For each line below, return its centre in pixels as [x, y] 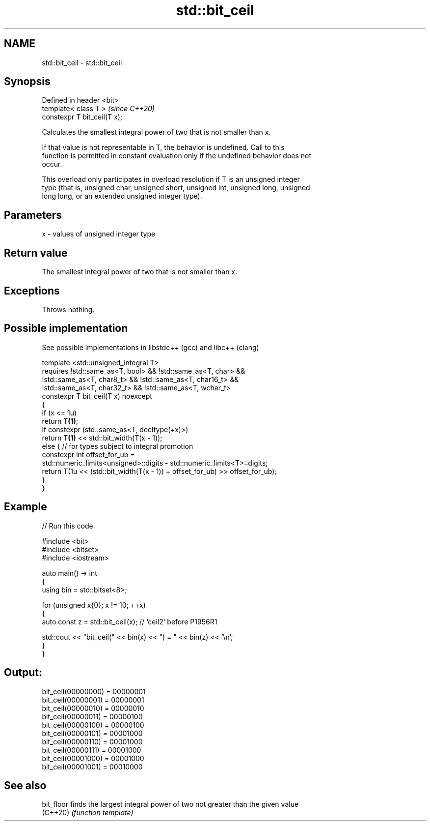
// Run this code [67, 526]
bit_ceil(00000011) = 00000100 [92, 716]
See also [25, 785]
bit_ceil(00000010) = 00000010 [93, 708]
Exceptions [32, 291]
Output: [23, 673]
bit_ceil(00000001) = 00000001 [93, 700]
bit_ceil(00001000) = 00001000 [93, 758]
